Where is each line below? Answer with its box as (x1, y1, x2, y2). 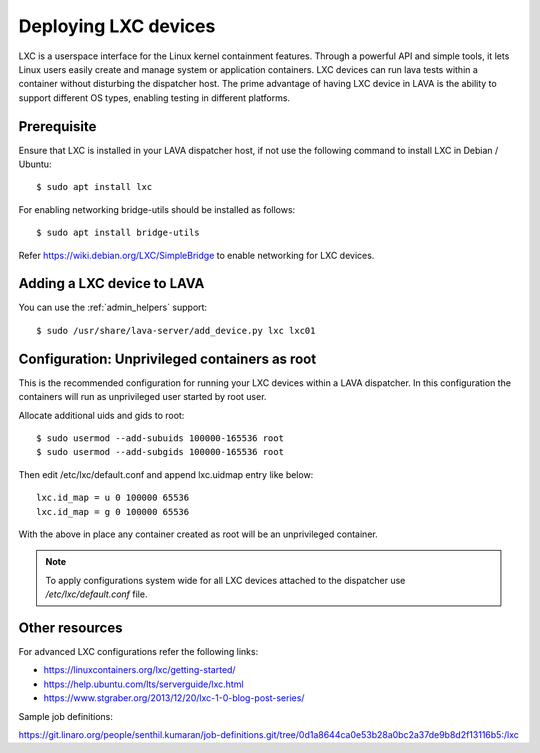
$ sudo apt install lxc (36, 181, 153, 193)
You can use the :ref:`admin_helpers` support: (18, 301, 208, 314)
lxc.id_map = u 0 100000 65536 (36, 492, 190, 504)
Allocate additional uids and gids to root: (18, 409, 185, 421)
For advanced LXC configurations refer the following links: (18, 645, 259, 657)
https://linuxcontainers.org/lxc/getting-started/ (43, 664, 236, 676)
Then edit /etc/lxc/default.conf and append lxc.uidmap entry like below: (18, 468, 314, 480)
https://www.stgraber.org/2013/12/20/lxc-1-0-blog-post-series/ (43, 692, 305, 704)
